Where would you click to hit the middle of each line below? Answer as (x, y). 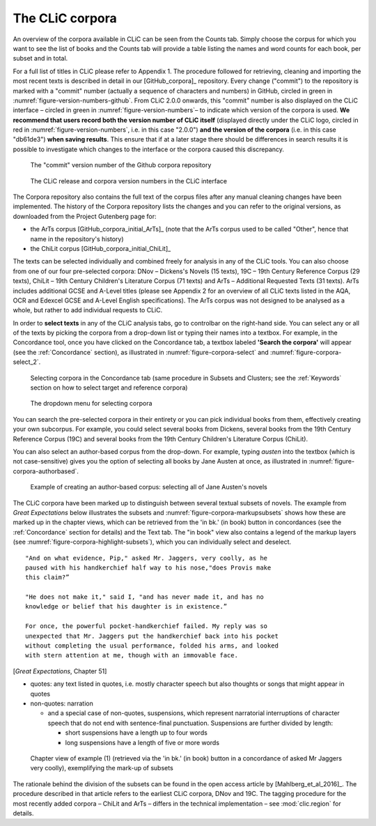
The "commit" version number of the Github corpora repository (121, 165)
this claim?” (47, 578)
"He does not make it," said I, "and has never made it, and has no (144, 597)
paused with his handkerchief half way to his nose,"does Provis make (148, 567)
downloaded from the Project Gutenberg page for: (85, 216)
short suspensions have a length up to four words (136, 733)
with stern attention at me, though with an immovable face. (132, 656)
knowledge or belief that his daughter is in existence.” (126, 607)
